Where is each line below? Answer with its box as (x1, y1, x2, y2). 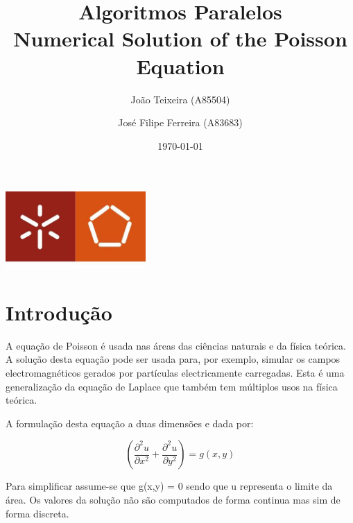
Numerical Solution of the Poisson (13, 24, 347, 53)
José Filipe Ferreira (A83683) (118, 115, 243, 130)
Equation (136, 51, 225, 80)
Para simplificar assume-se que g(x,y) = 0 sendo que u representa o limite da (6, 479, 333, 493)
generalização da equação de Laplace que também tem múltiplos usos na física (6, 379, 338, 393)
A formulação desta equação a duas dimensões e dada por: (6, 415, 254, 430)
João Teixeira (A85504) (130, 92, 230, 106)
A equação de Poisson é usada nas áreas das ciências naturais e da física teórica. (6, 338, 346, 352)
